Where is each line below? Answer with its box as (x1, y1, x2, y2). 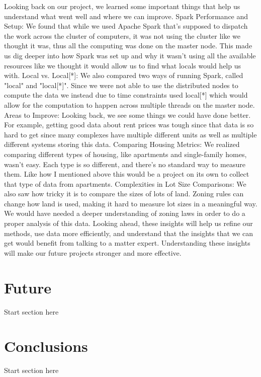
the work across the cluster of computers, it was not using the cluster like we (4, 30, 241, 41)
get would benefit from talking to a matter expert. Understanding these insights (4, 238, 250, 248)
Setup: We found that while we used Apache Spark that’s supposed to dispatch (4, 21, 248, 31)
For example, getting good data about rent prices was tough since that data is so (4, 119, 254, 130)
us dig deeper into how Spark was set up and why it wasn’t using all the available (4, 50, 256, 60)
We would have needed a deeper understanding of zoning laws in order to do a (4, 208, 245, 218)
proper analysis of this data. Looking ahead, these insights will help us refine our (4, 218, 253, 229)
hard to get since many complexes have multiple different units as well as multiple (4, 129, 257, 139)
